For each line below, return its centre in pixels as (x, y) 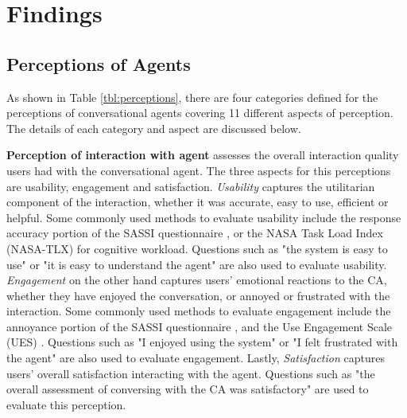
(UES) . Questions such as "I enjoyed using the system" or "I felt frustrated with (202, 342)
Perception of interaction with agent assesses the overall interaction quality (203, 155)
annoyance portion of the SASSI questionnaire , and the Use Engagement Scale (200, 326)
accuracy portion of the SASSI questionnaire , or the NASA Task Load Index (195, 233)
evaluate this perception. (66, 404)
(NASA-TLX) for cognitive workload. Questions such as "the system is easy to (197, 248)
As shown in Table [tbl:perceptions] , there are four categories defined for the (192, 97)
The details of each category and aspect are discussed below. (154, 128)
